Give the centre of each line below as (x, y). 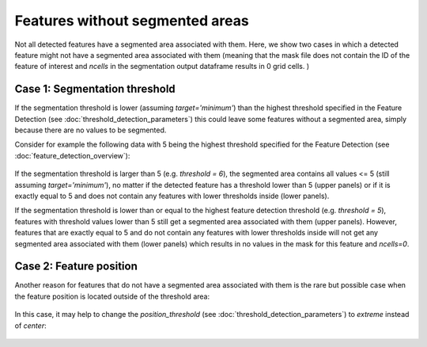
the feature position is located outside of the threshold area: (112, 296)
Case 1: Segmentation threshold (95, 89)
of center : (30, 326)
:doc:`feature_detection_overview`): (72, 155)
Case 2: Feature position (76, 267)
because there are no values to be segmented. (91, 130)
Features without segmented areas (132, 21)
